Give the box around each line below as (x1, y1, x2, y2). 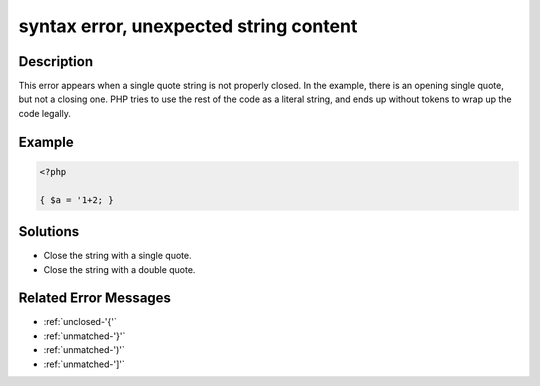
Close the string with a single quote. (43, 250, 192, 262)
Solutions (18, 223, 80, 240)
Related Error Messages (18, 290, 172, 307)
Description (18, 53, 94, 70)
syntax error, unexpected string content (18, 15, 358, 37)
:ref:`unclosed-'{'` (43, 316, 117, 328)
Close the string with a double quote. (43, 263, 196, 275)
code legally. (18, 107, 72, 119)
